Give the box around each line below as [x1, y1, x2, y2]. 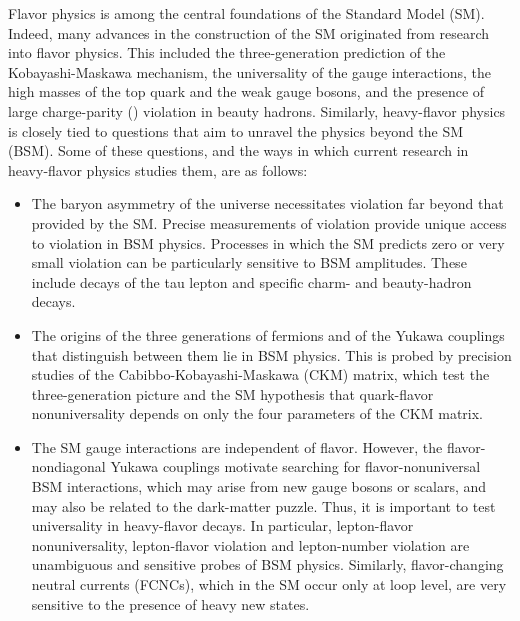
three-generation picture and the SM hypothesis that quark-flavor [31, 383, 434, 404]
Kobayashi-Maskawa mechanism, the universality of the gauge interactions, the [8, 61, 492, 82]
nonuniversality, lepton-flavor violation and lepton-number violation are [31, 534, 470, 555]
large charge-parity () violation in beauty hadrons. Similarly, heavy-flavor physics [8, 100, 506, 121]
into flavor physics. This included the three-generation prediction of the [8, 42, 446, 63]
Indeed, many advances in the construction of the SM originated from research [8, 22, 490, 43]
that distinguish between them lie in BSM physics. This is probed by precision [31, 344, 512, 365]
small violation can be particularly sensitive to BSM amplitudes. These [31, 252, 467, 273]
